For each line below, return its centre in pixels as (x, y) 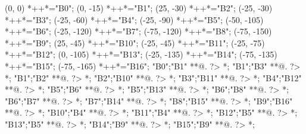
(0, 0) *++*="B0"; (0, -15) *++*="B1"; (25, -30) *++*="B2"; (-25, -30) (139, 8)
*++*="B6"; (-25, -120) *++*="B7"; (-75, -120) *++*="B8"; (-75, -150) (138, 31)
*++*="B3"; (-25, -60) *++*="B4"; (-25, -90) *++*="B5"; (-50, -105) (134, 19)
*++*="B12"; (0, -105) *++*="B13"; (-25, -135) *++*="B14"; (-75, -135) (141, 54)
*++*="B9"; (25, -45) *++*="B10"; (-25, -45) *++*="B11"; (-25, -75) (135, 42)
